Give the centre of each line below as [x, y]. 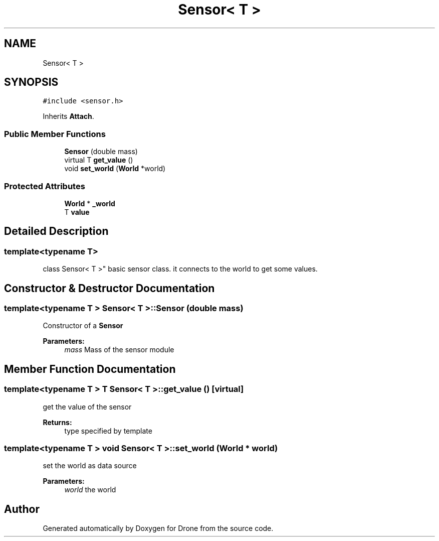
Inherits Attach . [68, 116]
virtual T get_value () [99, 160]
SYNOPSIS [31, 82]
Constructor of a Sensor [83, 326]
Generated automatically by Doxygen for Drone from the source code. [158, 528]
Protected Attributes [45, 186]
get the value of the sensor [87, 407]
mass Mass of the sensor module [119, 350]
